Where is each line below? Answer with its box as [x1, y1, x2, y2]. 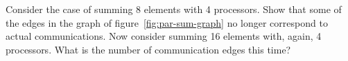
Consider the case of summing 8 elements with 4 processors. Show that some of [6, 2, 342, 16]
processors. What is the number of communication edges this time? [6, 42, 291, 56]
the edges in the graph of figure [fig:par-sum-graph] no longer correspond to [6, 15, 328, 29]
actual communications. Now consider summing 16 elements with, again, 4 [6, 29, 322, 43]
